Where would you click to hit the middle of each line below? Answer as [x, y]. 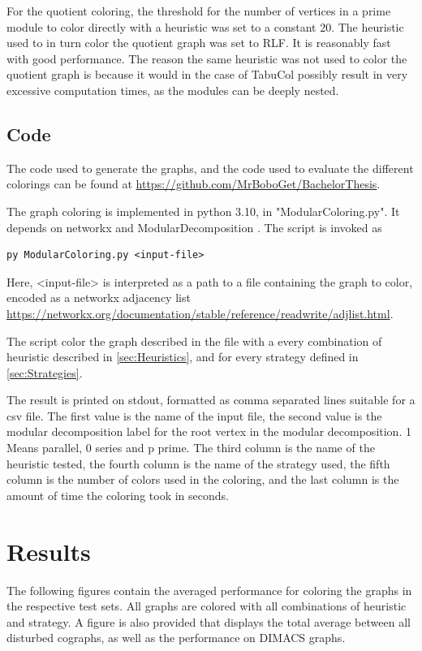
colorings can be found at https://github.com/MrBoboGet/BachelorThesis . [194, 184]
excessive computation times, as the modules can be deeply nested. [173, 90]
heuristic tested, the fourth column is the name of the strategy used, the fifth [198, 463]
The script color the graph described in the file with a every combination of [194, 341]
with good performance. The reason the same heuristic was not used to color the [207, 58]
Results [49, 551]
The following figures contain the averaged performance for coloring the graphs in [209, 590]
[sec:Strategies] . [45, 372]
